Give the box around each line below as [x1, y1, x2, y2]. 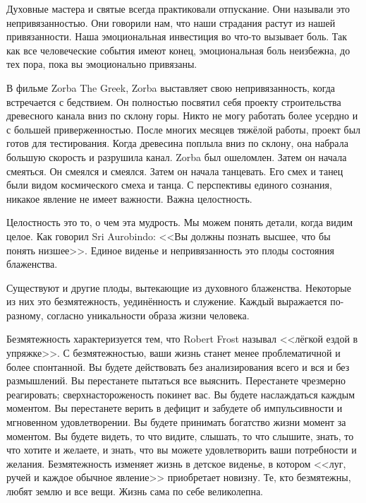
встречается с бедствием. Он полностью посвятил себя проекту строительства [6, 94, 341, 109]
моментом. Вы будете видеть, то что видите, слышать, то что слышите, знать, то [6, 428, 354, 443]
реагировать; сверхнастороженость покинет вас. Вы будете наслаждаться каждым [6, 386, 355, 401]
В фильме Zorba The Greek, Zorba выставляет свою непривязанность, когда [6, 80, 336, 95]
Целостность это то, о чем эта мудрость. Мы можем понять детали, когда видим [6, 215, 353, 230]
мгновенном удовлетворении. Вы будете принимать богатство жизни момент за [6, 415, 346, 430]
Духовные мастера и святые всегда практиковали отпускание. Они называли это [6, 1, 350, 16]
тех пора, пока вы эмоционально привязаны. [6, 57, 197, 71]
